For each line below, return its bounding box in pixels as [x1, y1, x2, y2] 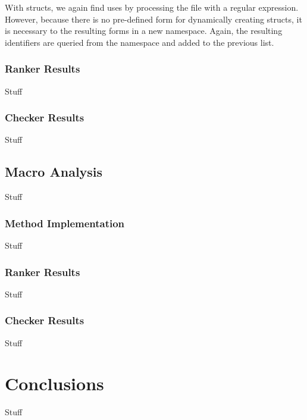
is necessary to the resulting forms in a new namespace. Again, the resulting [5, 24, 283, 37]
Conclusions [5, 371, 104, 396]
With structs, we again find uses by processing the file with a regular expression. [5, 1, 299, 13]
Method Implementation [5, 215, 125, 230]
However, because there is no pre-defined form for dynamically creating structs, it [5, 12, 302, 25]
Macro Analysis [5, 162, 103, 181]
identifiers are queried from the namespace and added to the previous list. [5, 36, 274, 48]
